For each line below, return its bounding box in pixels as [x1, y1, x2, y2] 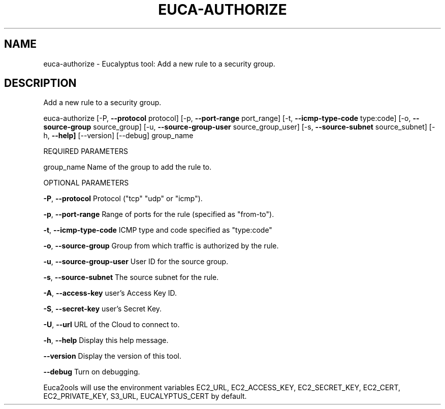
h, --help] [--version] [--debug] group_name [43, 131, 194, 140]
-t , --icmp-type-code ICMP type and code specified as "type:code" [43, 226, 272, 235]
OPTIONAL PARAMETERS [43, 178, 129, 187]
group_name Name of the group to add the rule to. [43, 163, 212, 172]
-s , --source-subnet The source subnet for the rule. [43, 273, 219, 282]
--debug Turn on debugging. [43, 367, 140, 376]
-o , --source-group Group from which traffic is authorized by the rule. [43, 241, 279, 250]
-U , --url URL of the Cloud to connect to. [43, 320, 180, 329]
